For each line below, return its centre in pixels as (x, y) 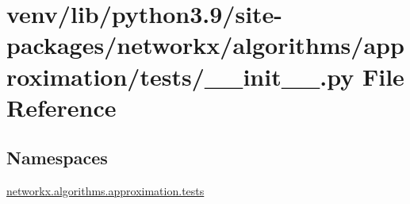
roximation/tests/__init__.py (180, 76)
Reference (61, 107)
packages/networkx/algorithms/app (205, 45)
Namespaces (57, 158)
